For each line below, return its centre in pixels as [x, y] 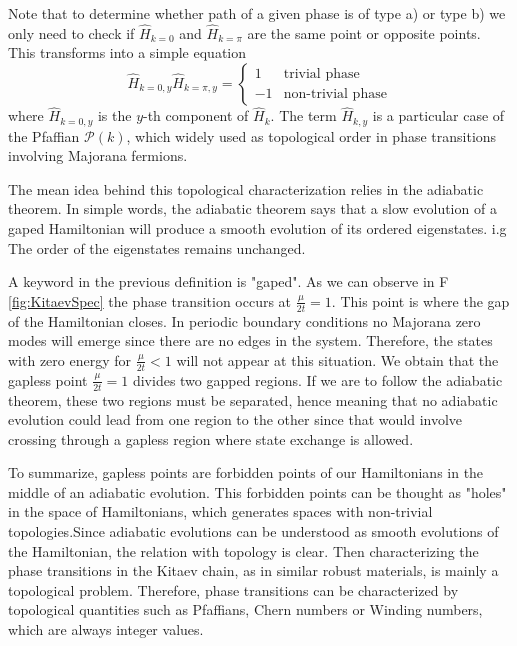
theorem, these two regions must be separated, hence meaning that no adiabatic [253, 399]
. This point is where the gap [420, 300]
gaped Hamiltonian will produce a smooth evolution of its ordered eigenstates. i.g [257, 228]
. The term [303, 115]
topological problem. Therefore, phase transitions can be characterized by [233, 589]
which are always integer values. [106, 629]
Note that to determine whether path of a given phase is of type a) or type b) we [257, 13]
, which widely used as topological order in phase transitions [311, 135]
